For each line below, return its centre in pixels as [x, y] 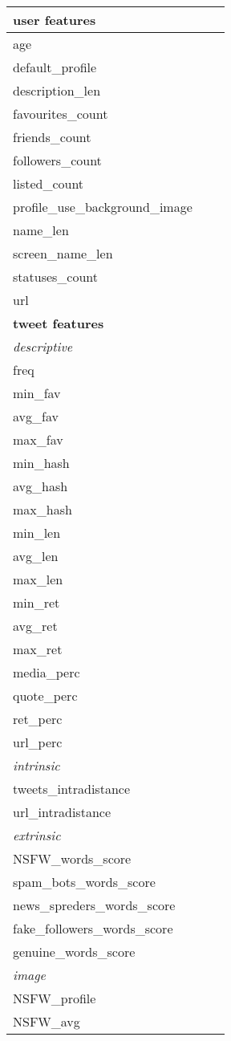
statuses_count [56, 277]
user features [55, 20]
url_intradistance [62, 812]
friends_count [52, 137]
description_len [57, 90]
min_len [37, 533]
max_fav [38, 439]
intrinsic [36, 765]
